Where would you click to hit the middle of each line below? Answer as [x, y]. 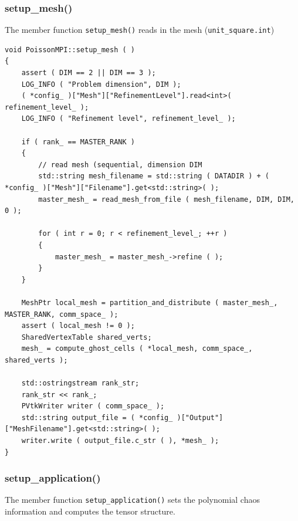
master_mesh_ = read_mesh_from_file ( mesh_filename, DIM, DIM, [166, 199]
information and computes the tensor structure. [90, 511]
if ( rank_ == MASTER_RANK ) [78, 142]
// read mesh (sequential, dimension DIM [120, 165]
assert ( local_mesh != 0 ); [78, 326]
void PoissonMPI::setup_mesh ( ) [70, 50]
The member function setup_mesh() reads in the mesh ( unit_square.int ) [140, 30]
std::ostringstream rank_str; [80, 383]
